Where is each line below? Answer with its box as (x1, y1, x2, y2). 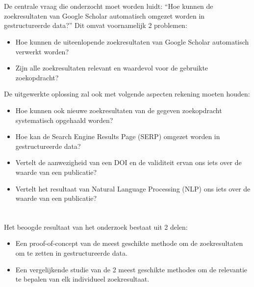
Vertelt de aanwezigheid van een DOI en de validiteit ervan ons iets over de (15, 157, 242, 167)
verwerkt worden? (15, 46, 69, 56)
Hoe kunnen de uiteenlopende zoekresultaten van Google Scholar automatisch (15, 36, 249, 47)
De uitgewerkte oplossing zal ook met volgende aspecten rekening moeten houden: (4, 89, 250, 99)
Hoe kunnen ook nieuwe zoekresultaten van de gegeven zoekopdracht (15, 105, 222, 115)
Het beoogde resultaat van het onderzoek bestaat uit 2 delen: (4, 221, 188, 232)
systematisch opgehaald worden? (15, 115, 113, 125)
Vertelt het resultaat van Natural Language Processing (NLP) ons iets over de (15, 183, 251, 193)
